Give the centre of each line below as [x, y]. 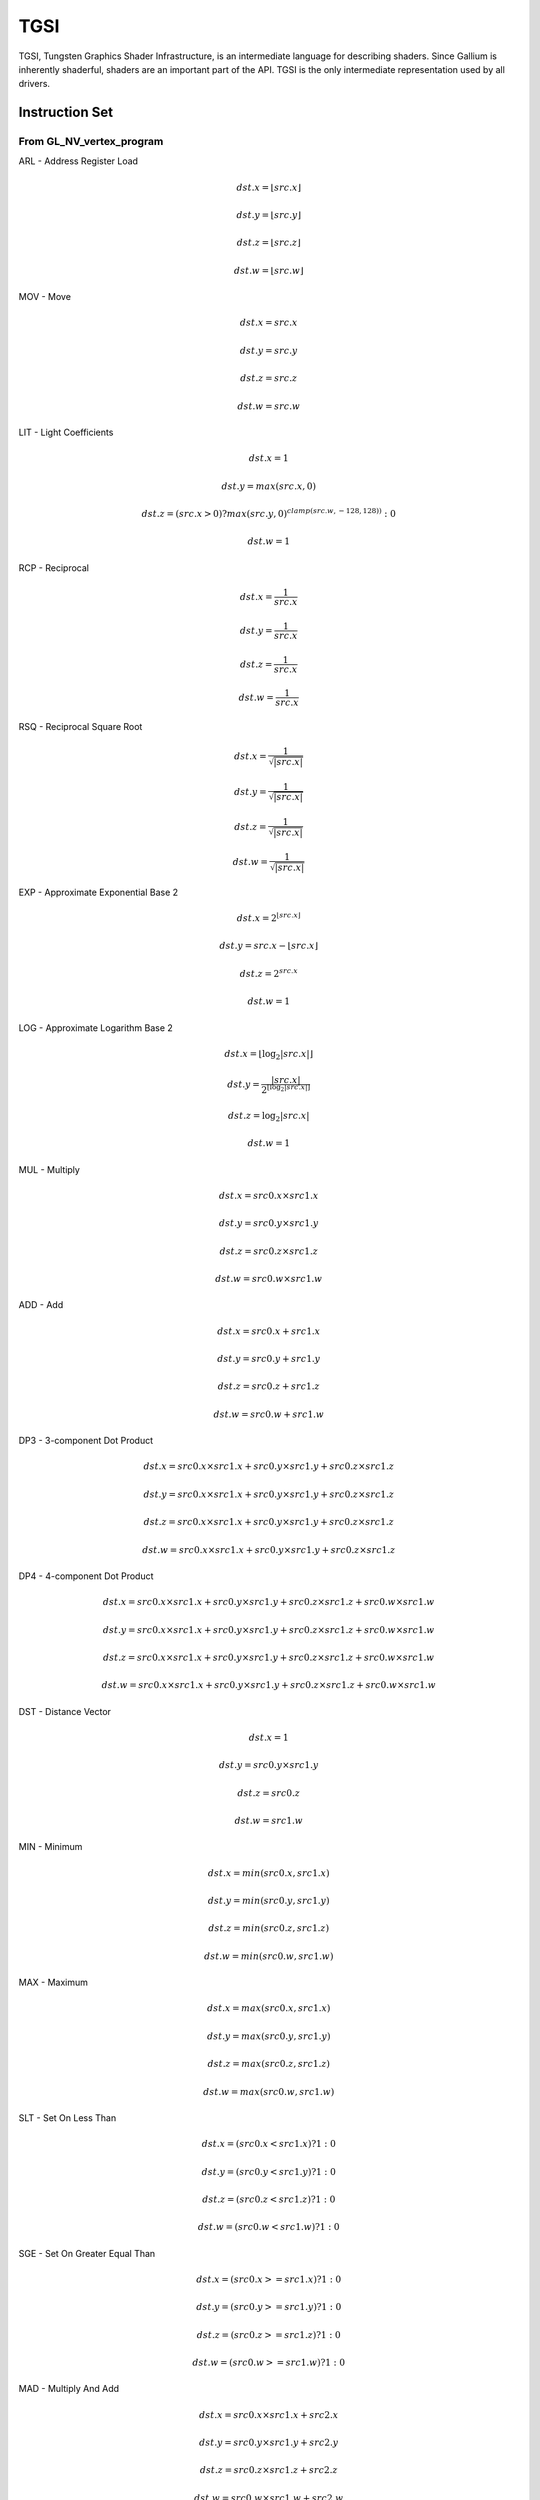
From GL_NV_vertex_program [91, 142]
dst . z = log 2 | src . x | [269, 1117]
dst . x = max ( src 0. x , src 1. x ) [268, 2008]
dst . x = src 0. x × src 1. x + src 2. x [268, 2414]
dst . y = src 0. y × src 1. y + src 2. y [268, 2443]
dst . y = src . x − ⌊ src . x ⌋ [269, 946]
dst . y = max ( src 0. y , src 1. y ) [268, 2036]
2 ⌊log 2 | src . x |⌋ [286, 1089]
